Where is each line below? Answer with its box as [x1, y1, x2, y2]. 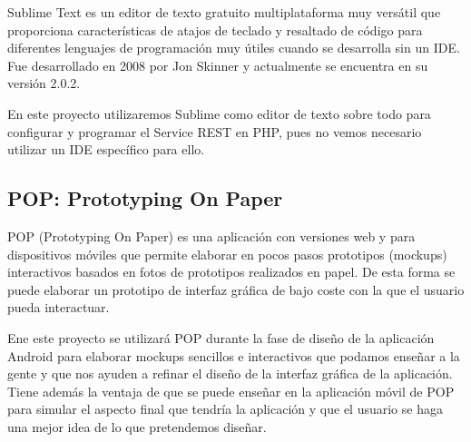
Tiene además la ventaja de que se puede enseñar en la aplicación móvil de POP [7, 381, 455, 400]
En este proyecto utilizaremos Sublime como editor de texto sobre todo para [7, 103, 431, 123]
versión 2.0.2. [7, 74, 81, 93]
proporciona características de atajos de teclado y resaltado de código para [7, 20, 423, 39]
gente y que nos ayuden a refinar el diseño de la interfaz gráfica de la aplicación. [7, 364, 453, 383]
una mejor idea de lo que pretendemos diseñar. [7, 417, 267, 436]
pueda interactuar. [7, 298, 110, 317]
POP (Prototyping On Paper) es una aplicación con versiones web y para [7, 226, 416, 245]
